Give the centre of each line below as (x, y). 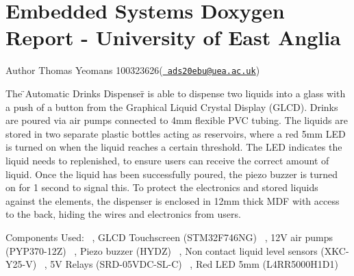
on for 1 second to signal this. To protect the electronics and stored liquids (162, 187)
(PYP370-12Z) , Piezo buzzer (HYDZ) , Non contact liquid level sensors (162, 250)
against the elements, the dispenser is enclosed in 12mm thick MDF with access (173, 200)
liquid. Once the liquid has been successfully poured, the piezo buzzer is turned (172, 174)
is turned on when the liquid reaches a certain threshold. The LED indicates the (174, 147)
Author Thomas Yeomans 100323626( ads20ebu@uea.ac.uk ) (133, 70)
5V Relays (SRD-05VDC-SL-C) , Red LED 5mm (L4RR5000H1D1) (194, 264)
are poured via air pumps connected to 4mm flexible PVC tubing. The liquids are (177, 120)
